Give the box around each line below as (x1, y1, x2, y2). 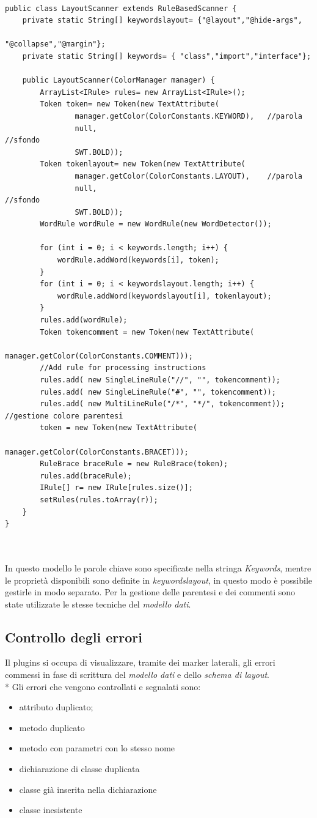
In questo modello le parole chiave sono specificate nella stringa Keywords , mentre (5, 561, 312, 574)
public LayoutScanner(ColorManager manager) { (22, 76, 215, 85)
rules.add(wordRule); (40, 316, 128, 325)
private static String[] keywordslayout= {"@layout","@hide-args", (22, 16, 302, 25)
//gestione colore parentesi (5, 411, 123, 420)
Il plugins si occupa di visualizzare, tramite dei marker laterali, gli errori (5, 656, 275, 669)
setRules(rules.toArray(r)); (40, 495, 158, 504)
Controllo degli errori (5, 627, 142, 646)
